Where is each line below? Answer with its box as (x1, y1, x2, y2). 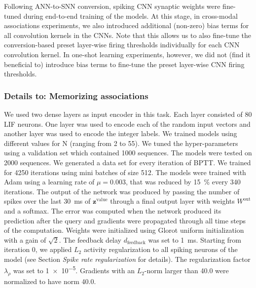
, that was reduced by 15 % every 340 (126, 177, 241, 187)
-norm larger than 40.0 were (144, 265, 229, 276)
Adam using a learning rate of (4, 177, 95, 187)
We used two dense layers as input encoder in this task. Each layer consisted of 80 (4, 108, 252, 119)
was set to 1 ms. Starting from (148, 234, 241, 245)
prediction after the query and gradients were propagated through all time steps (4, 215, 246, 225)
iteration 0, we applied (4, 244, 72, 254)
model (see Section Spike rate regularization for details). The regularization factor (4, 253, 251, 264)
